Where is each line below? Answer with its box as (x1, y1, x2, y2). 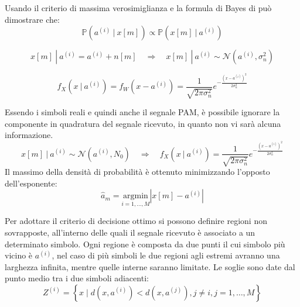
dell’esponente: (5, 177, 57, 189)
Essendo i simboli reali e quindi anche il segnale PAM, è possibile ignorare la (5, 106, 280, 118)
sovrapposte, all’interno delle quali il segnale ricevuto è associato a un (5, 226, 255, 238)
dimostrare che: (5, 13, 60, 25)
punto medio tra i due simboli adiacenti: (5, 272, 149, 284)
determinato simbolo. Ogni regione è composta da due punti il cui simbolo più (5, 237, 285, 250)
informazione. (5, 129, 53, 141)
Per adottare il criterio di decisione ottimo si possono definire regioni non (5, 215, 267, 227)
